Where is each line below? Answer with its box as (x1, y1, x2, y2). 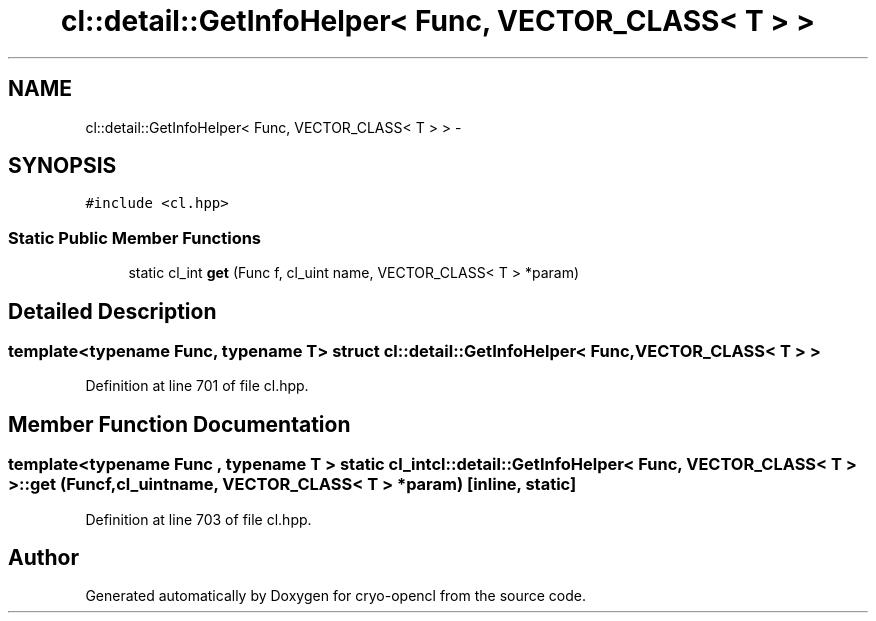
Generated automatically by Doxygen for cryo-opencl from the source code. (85, 587, 587, 605)
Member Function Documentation (8, 411, 351, 437)
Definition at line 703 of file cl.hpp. (85, 510, 312, 528)
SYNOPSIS (8, 153, 117, 179)
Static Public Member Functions (8, 227, 262, 248)
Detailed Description (8, 298, 217, 324)
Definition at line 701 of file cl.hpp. (85, 377, 309, 395)
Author (8, 545, 79, 571)
